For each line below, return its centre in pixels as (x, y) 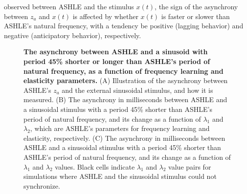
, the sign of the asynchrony (196, 6)
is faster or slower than (195, 16)
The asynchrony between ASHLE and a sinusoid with (116, 52)
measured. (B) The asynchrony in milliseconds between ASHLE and (125, 99)
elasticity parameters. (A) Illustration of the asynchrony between (126, 80)
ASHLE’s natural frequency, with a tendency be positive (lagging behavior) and (124, 26)
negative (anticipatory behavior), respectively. (73, 35)
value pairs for (190, 166)
